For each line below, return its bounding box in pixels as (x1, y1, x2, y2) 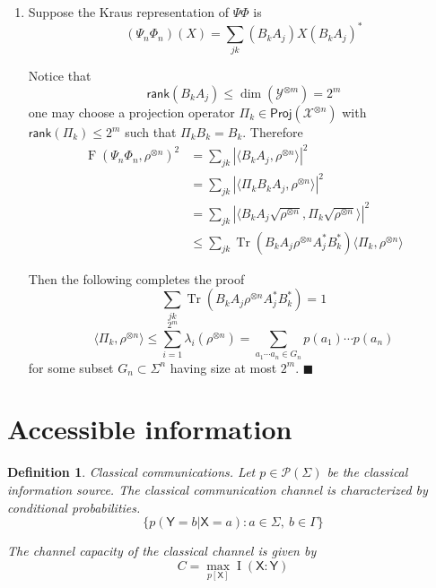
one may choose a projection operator (28, 103, 235, 122)
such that (125, 123, 177, 142)
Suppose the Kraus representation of (28, 3, 229, 21)
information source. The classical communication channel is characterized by (7, 480, 428, 498)
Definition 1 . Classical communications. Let (7, 463, 256, 481)
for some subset (28, 358, 114, 376)
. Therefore (242, 123, 303, 142)
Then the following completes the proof (28, 269, 245, 288)
